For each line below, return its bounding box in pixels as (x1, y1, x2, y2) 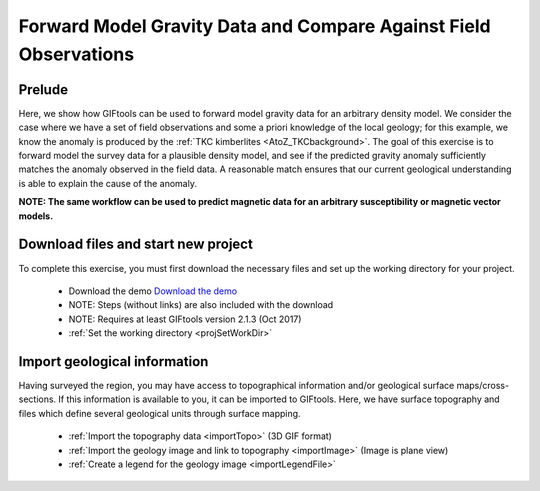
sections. (18, 393, 57, 405)
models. (18, 210, 54, 222)
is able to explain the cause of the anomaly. (18, 177, 197, 189)
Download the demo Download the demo (68, 285, 238, 297)
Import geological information (18, 353, 209, 370)
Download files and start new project (18, 236, 254, 253)
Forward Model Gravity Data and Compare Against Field (18, 15, 491, 37)
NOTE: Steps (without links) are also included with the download (68, 299, 334, 311)
